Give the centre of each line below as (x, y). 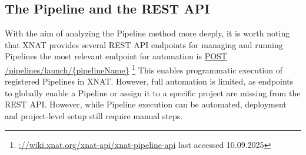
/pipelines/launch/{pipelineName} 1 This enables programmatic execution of (144, 69)
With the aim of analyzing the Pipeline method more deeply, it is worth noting (147, 33)
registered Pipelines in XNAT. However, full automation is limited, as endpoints (149, 81)
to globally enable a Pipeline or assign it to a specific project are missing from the (153, 92)
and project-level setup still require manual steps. (94, 116)
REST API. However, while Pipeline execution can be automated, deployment (146, 104)
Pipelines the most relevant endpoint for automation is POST (116, 56)
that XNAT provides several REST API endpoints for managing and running (144, 44)
